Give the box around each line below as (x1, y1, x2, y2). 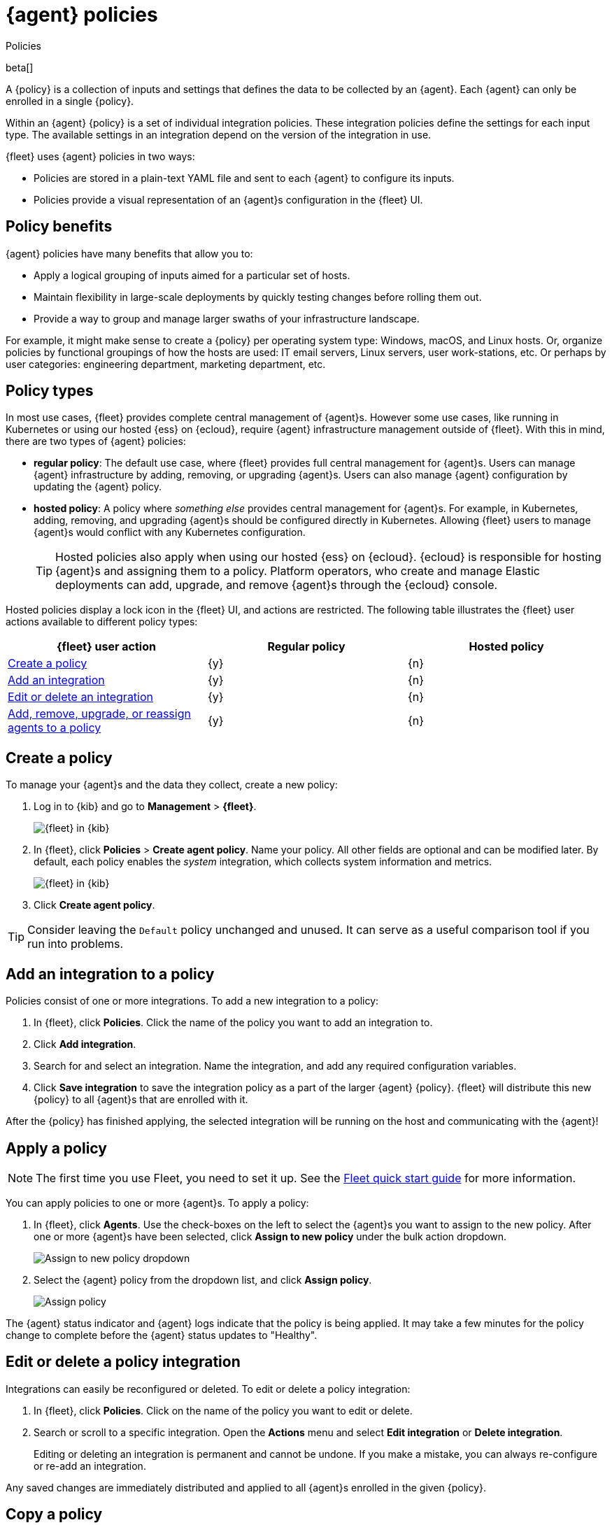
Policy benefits (6, 218, 113, 236)
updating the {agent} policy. (34, 481, 162, 493)
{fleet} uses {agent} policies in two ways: (6, 150, 195, 162)
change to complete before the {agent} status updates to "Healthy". (6, 1328, 318, 1341)
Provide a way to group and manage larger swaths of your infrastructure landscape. (34, 312, 420, 325)
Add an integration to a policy (6, 965, 215, 983)
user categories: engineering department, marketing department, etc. (6, 357, 326, 370)
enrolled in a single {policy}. (6, 94, 134, 107)
